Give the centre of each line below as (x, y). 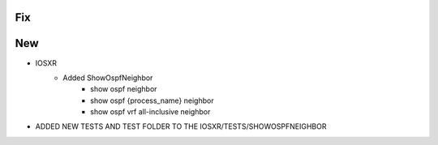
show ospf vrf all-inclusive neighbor (150, 112)
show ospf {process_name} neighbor (152, 100)
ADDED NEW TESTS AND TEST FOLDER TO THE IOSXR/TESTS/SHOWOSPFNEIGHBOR (181, 126)
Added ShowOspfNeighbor (108, 78)
